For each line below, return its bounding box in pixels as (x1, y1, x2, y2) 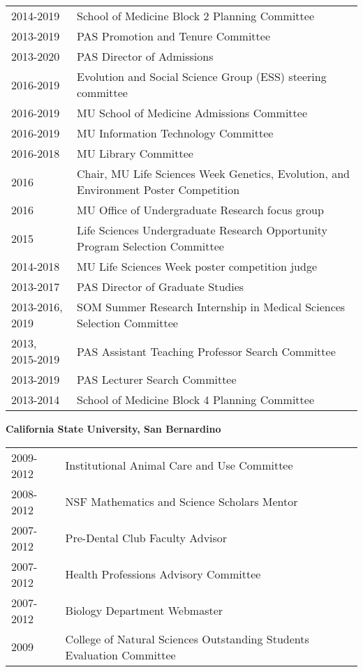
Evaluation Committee (65, 646, 176, 663)
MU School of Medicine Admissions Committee (77, 105, 308, 121)
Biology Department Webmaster (65, 602, 223, 619)
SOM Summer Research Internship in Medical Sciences (77, 299, 346, 315)
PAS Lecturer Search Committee (77, 371, 237, 387)
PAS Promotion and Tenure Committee (77, 28, 270, 44)
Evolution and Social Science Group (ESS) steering (77, 68, 327, 84)
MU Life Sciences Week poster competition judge (77, 258, 317, 274)
